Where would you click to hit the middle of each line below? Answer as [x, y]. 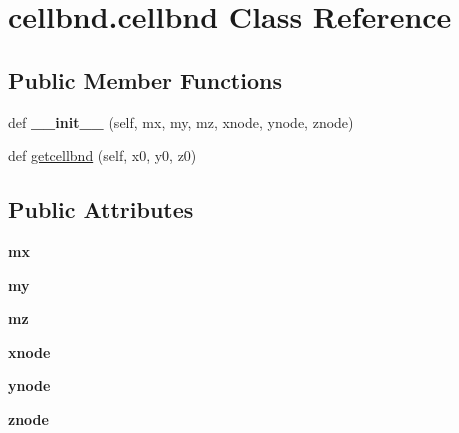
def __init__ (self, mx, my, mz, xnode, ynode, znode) [181, 121]
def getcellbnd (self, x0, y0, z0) [102, 155]
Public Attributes [101, 209]
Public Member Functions [145, 79]
